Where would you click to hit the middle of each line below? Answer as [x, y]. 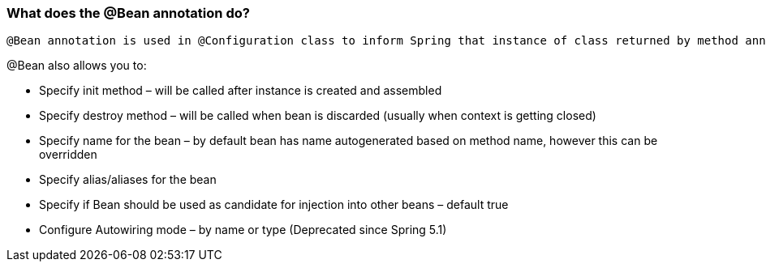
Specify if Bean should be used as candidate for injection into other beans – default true [274, 205]
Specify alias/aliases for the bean [128, 180]
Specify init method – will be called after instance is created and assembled [241, 91]
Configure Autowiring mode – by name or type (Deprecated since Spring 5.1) [243, 230]
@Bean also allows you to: [77, 66]
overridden [68, 155]
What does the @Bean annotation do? [128, 13]
